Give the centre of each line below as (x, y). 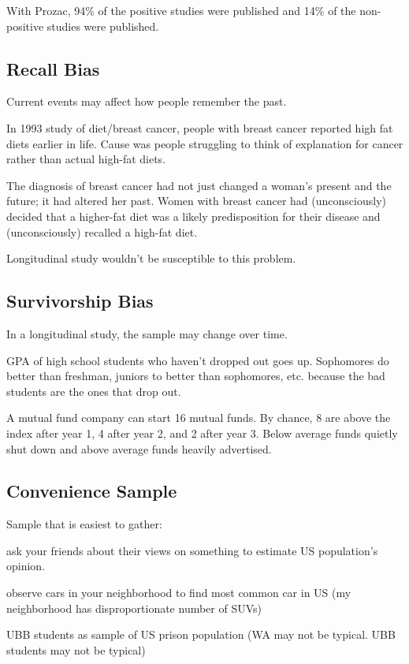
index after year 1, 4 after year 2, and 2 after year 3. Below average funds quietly (202, 433)
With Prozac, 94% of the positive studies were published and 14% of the (181, 10)
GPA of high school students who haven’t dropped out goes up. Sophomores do (198, 360)
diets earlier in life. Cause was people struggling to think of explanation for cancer (205, 143)
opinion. (26, 566)
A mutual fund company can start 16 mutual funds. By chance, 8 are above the (199, 418)
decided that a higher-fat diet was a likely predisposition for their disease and (193, 216)
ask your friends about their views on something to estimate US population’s (192, 550)
